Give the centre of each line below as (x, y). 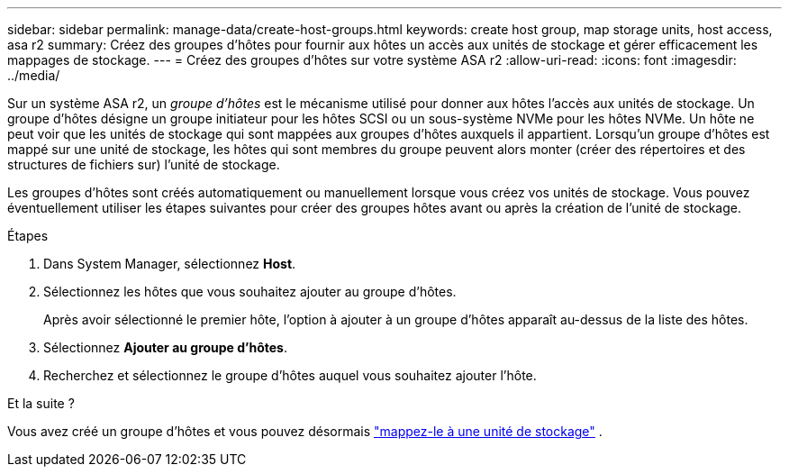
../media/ (34, 75)
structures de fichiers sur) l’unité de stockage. (144, 164)
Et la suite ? (41, 403)
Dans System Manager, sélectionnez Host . (170, 264)
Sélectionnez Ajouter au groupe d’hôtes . (165, 347)
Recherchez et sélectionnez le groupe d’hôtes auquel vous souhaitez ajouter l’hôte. (290, 375)
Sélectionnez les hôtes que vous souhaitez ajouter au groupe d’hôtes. (250, 292)
